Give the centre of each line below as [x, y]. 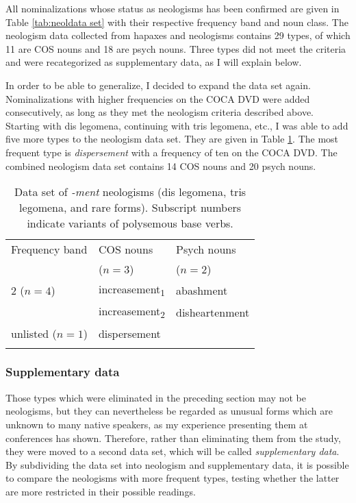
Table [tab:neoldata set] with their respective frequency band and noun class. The [177, 22]
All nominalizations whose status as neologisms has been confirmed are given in [173, 8]
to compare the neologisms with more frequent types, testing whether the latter [173, 478]
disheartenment [213, 312]
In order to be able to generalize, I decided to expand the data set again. [158, 85]
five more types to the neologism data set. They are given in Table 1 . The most [172, 139]
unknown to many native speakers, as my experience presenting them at [157, 424]
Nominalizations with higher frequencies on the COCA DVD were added [158, 98]
